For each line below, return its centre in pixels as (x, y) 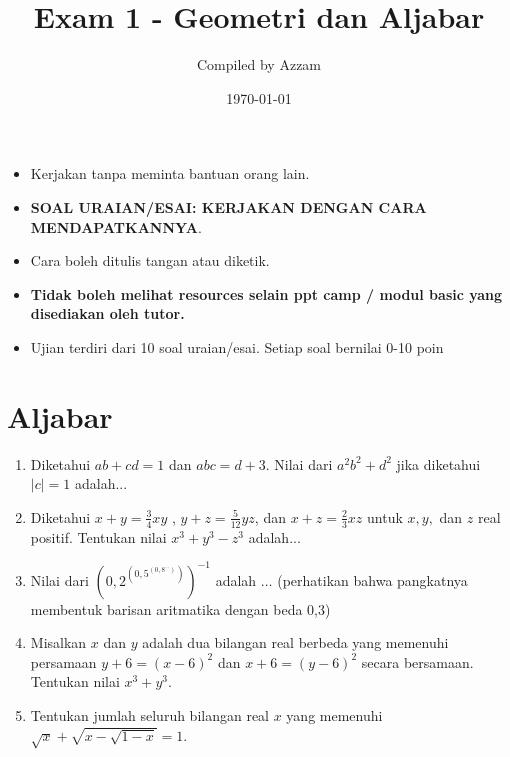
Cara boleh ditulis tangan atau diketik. (150, 260)
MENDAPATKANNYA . (116, 226)
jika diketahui (438, 463)
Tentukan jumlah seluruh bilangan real (150, 715)
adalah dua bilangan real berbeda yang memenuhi (295, 642)
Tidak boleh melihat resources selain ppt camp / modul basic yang (266, 293)
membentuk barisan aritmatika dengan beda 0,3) (180, 608)
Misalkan (58, 642)
